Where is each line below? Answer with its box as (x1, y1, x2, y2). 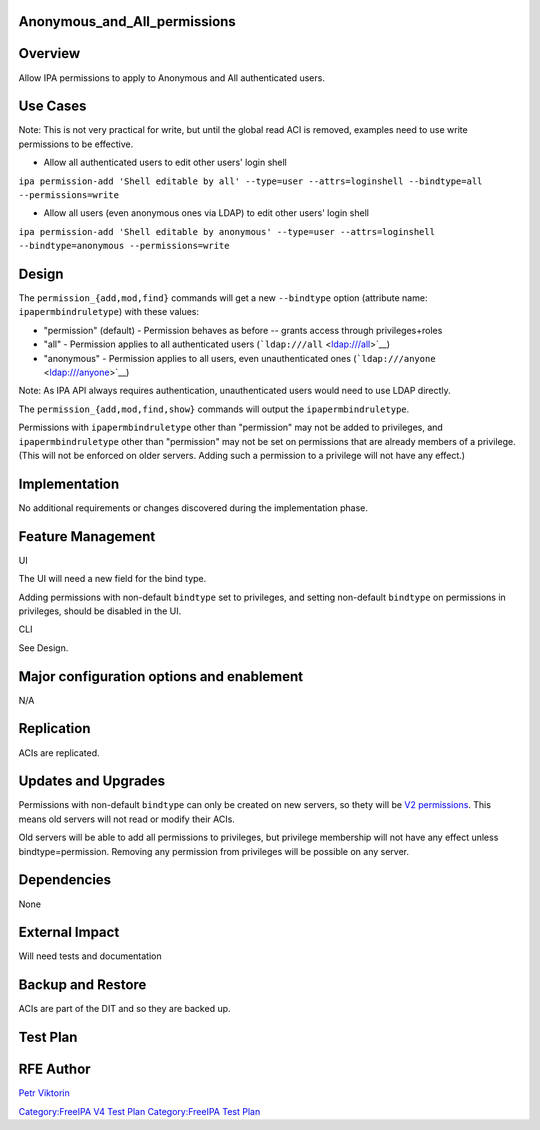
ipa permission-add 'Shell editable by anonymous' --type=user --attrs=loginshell (18, 226, 435, 237)
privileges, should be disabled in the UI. (18, 605, 182, 617)
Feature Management (18, 528, 156, 545)
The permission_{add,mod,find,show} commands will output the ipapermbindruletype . (18, 403, 410, 415)
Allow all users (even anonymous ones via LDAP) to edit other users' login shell (43, 207, 370, 219)
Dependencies (18, 871, 112, 889)
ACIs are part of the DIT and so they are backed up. (18, 1003, 231, 1015)
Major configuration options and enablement (18, 668, 304, 685)
